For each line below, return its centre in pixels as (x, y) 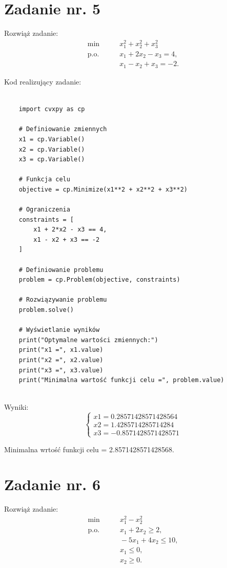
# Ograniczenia (44, 210)
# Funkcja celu (44, 180)
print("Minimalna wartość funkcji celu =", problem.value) (121, 380)
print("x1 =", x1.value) (61, 350)
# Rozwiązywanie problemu (63, 300)
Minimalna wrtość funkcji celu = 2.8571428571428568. (89, 449)
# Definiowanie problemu (61, 270)
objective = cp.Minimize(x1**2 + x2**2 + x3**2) (103, 189)
